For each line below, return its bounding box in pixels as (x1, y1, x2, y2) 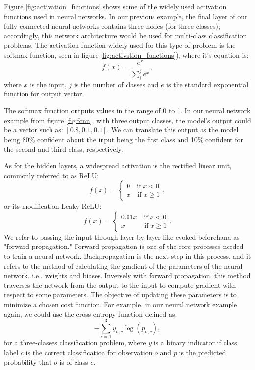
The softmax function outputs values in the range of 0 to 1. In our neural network (4, 105, 251, 116)
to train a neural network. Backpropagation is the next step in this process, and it (4, 250, 251, 261)
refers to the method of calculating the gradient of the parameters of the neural (4, 260, 243, 271)
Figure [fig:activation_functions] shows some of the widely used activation (4, 1, 227, 11)
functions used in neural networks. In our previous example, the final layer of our (4, 11, 248, 21)
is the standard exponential (166, 79, 249, 89)
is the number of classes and (74, 79, 159, 89)
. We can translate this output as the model (107, 124, 239, 135)
